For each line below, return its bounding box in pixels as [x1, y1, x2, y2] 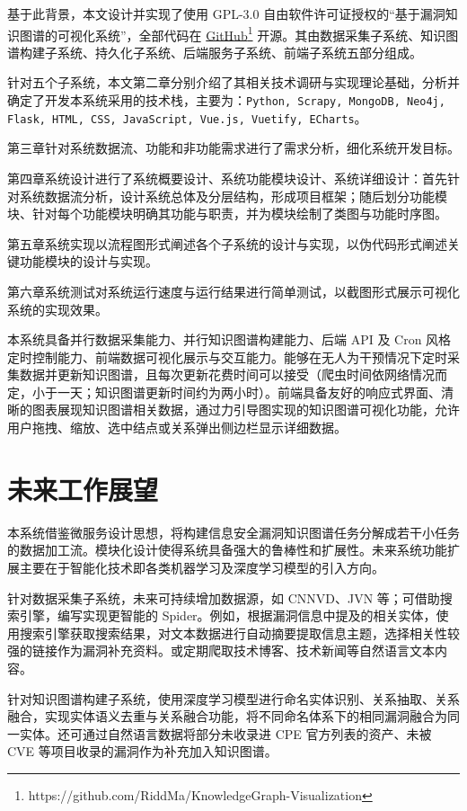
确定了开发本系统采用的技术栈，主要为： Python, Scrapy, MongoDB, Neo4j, [7, 91, 445, 110]
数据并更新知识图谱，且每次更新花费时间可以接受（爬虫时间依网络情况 [19, 365, 435, 384]
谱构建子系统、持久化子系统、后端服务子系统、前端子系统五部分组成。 [7, 42, 422, 61]
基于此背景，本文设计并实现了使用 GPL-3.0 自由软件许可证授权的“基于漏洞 [7, 4, 445, 22]
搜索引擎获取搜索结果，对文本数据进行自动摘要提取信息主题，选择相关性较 [19, 623, 460, 642]
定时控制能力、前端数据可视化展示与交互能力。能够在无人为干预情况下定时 [7, 347, 447, 366]
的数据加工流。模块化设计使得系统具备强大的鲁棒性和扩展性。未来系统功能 [7, 540, 447, 559]
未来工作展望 [7, 470, 159, 507]
